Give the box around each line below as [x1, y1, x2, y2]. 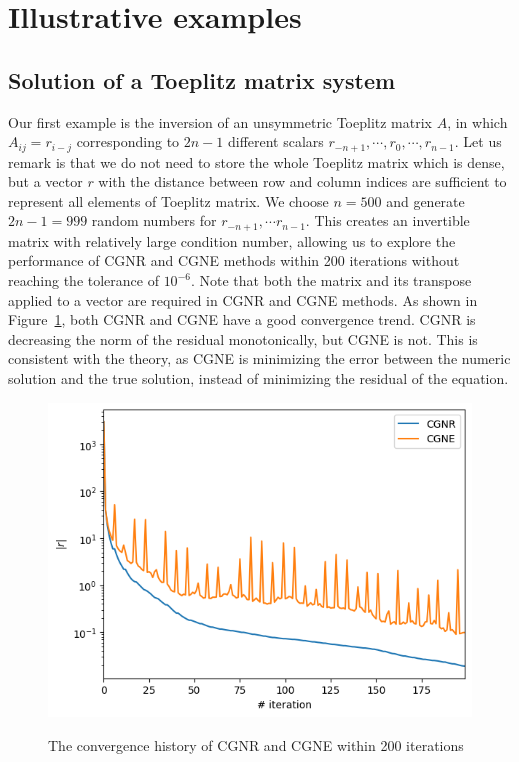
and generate [386, 190, 465, 211]
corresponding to [76, 131, 180, 152]
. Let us [454, 131, 502, 152]
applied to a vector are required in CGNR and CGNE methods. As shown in [8, 289, 478, 310]
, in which [447, 111, 508, 132]
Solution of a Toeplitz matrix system [8, 64, 396, 95]
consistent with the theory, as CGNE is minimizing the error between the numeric [8, 348, 511, 369]
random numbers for [91, 210, 217, 231]
